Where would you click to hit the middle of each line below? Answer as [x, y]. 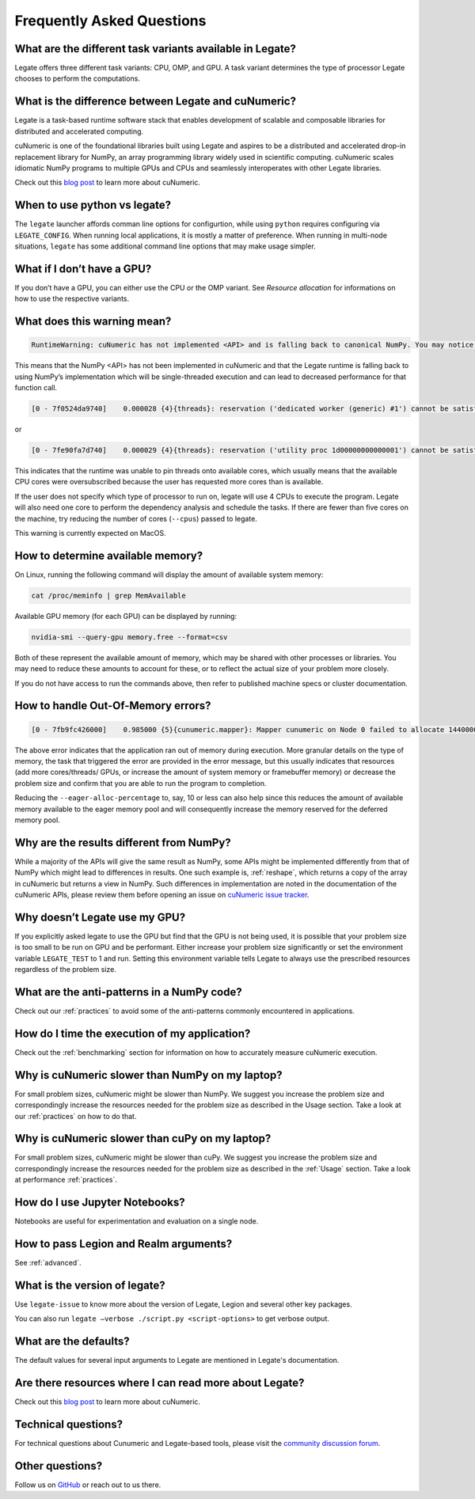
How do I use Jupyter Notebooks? [100, 1203]
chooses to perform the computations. [77, 78]
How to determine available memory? [109, 555]
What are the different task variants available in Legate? [155, 49]
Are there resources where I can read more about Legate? [160, 1383]
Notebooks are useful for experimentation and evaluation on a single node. [137, 1221]
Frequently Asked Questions [110, 21]
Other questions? [59, 1465]
